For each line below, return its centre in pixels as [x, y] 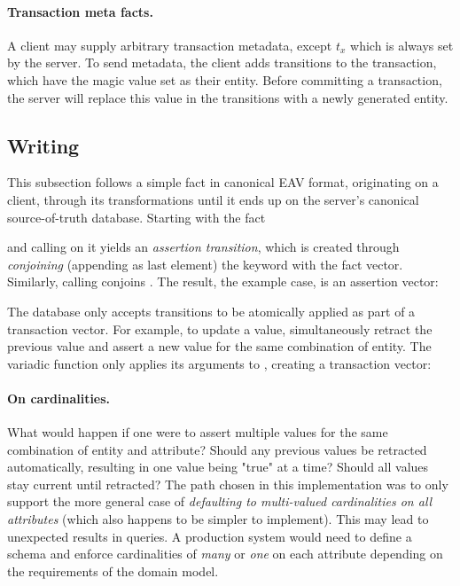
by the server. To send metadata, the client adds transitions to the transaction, [222, 63]
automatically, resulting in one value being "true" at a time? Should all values [218, 467]
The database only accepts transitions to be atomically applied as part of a [211, 311]
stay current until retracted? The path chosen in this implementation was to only [228, 484]
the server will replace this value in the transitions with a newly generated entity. [228, 97]
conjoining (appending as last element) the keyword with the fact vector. [205, 264]
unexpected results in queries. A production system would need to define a [210, 536]
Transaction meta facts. [80, 11]
